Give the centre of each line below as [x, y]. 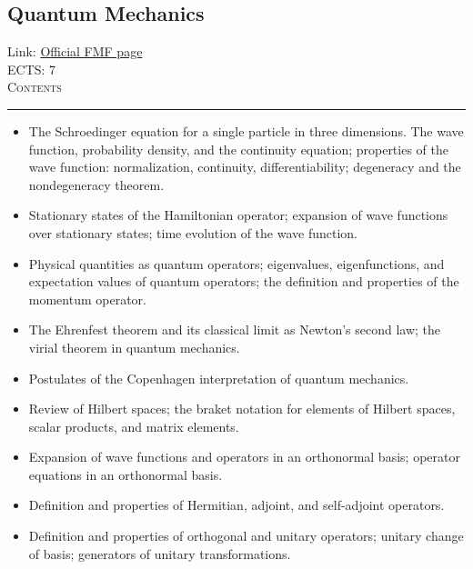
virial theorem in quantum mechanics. [134, 347]
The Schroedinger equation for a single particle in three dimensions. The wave [246, 130]
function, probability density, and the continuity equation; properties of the [238, 149]
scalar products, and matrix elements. [134, 426]
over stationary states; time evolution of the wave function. [193, 232]
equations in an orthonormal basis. [126, 474]
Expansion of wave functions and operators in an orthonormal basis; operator [244, 457]
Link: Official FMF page [75, 51]
